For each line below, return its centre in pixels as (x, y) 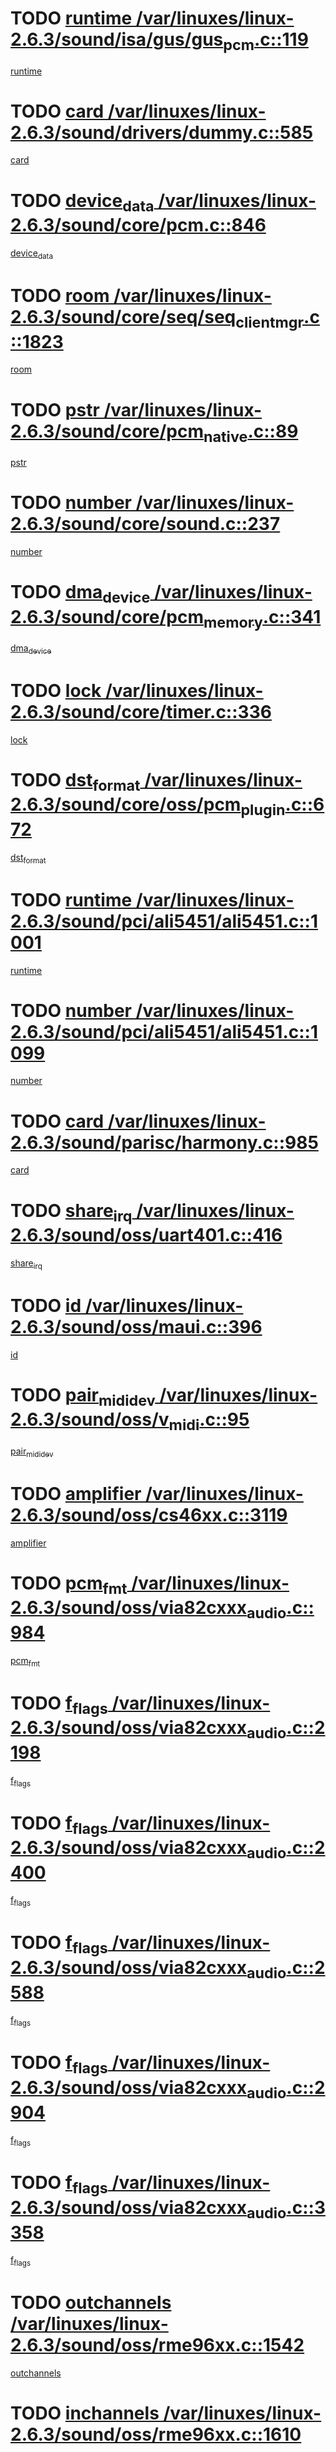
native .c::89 (251, 433)
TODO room (60, 295)
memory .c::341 (262, 618)
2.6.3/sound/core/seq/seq (123, 316)
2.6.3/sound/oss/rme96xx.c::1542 (157, 2345)
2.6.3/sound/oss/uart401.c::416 (146, 1235)
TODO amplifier (76, 1493)
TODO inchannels (85, 2413)
